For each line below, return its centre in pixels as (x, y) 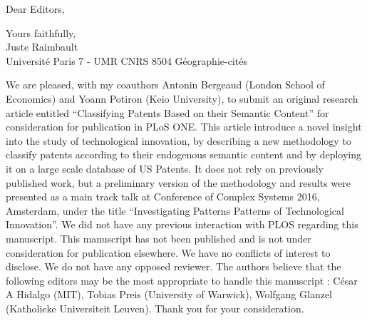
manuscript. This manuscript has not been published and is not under (159, 238)
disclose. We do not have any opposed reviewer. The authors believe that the (174, 266)
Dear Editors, (35, 9)
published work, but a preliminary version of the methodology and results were (178, 182)
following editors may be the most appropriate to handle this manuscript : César (182, 280)
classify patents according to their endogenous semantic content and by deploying (184, 154)
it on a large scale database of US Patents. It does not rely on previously (165, 168)
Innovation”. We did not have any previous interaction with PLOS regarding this (182, 224)
